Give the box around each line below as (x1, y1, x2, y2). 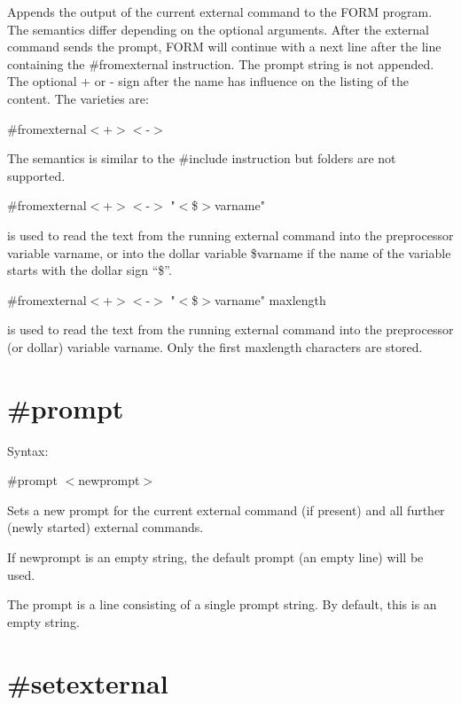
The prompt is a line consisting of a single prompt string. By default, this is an (7, 595, 437, 614)
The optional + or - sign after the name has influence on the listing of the (7, 72, 409, 90)
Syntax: (7, 441, 49, 459)
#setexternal (7, 664, 168, 701)
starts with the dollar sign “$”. (7, 261, 172, 279)
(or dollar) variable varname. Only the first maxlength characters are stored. (7, 337, 423, 356)
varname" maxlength (214, 290, 326, 309)
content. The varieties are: (7, 89, 149, 107)
